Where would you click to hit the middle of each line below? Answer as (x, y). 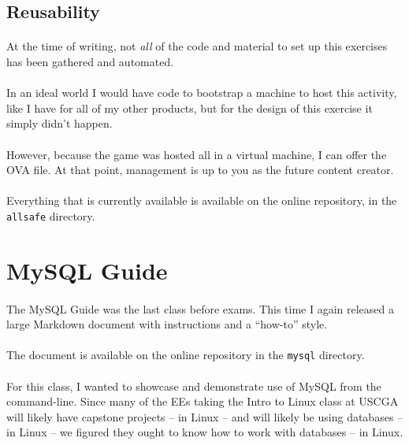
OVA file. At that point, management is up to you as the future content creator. (200, 170)
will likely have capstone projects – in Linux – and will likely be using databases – (205, 416)
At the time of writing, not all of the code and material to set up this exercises (197, 46)
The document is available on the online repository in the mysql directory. (186, 355)
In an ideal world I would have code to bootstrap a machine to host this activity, (202, 93)
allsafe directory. (51, 215)
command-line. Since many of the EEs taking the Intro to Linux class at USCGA (203, 401)
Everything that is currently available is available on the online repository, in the (202, 200)
